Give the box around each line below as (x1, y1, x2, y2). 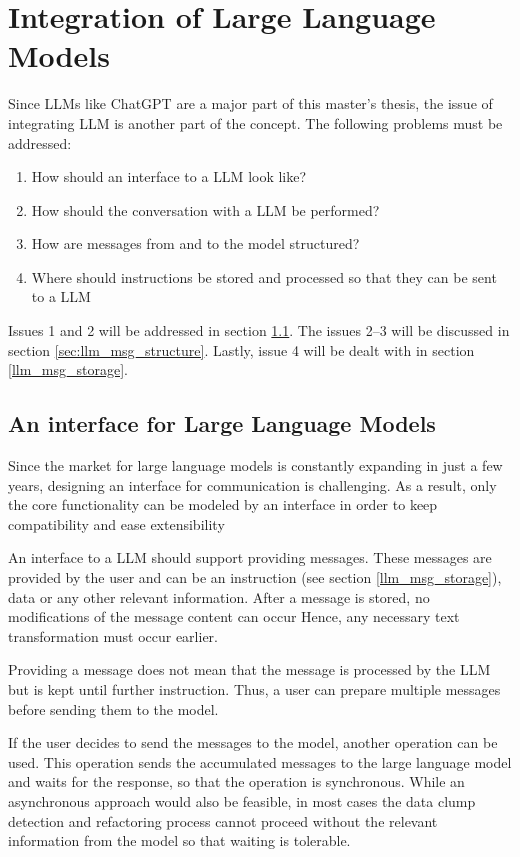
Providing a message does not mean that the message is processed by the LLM (8, 659, 491, 680)
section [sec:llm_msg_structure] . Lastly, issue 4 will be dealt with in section (8, 339, 475, 360)
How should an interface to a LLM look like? (31, 166, 307, 187)
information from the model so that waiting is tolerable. (8, 830, 351, 851)
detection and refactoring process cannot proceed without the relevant (8, 810, 438, 831)
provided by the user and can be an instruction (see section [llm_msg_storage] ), (8, 567, 502, 588)
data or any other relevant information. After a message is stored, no (8, 586, 430, 607)
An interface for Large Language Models (8, 408, 436, 439)
